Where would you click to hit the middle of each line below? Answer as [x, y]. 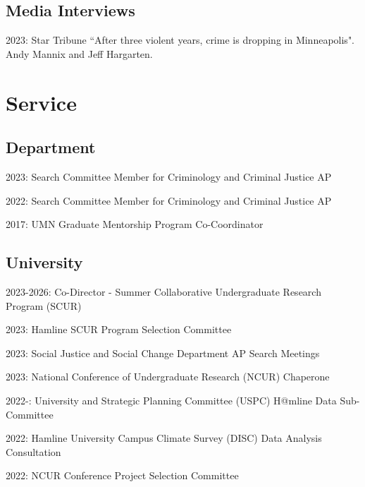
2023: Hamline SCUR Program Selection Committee [119, 329]
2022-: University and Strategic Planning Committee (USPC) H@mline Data [171, 400]
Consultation [33, 451]
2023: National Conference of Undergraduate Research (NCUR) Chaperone [168, 377]
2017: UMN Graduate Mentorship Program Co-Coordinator [135, 224]
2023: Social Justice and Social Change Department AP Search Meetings [163, 353]
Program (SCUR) [44, 305]
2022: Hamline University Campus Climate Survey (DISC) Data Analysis [164, 438]
